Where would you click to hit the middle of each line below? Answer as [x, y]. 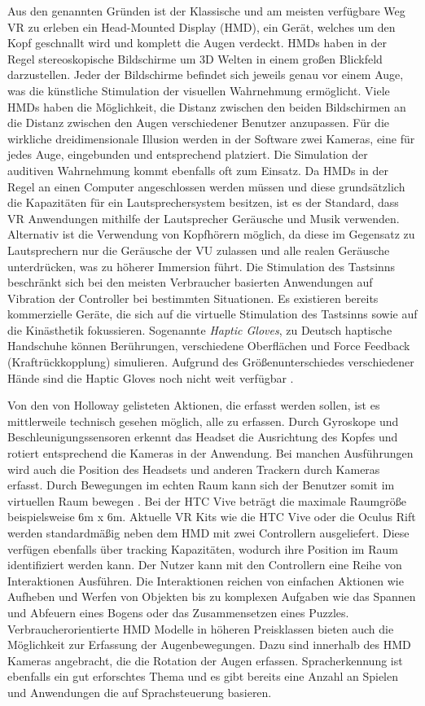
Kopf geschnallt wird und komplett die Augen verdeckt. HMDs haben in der [197, 43]
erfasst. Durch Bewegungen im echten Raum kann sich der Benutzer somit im [201, 485]
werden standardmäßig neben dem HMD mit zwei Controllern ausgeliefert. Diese [208, 533]
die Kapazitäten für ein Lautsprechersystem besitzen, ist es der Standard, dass [203, 202]
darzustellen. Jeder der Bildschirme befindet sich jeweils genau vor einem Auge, [206, 75]
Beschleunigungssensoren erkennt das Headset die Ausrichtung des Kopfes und [203, 437]
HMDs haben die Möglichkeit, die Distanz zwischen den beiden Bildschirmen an [207, 106]
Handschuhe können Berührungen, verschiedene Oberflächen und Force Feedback [209, 346]
